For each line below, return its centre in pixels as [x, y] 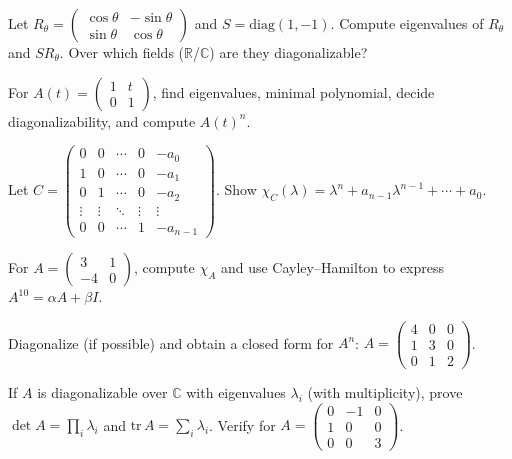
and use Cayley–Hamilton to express [332, 267]
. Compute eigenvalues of [407, 23]
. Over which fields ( [122, 52]
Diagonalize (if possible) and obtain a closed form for [171, 342]
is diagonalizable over [102, 391]
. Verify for [242, 424]
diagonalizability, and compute [102, 120]
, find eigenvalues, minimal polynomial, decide [293, 91]
